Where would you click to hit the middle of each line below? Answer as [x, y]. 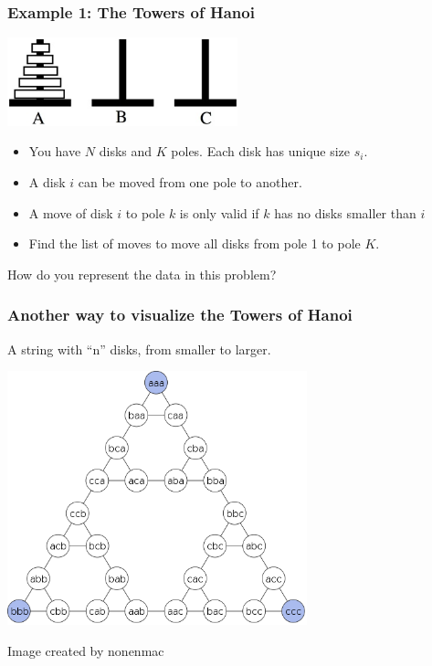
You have [55, 151]
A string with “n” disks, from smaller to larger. [139, 349]
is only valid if [219, 212]
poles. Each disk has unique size [261, 151]
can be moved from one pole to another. [190, 182]
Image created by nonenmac [86, 650]
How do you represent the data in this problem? [142, 274]
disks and [126, 151]
